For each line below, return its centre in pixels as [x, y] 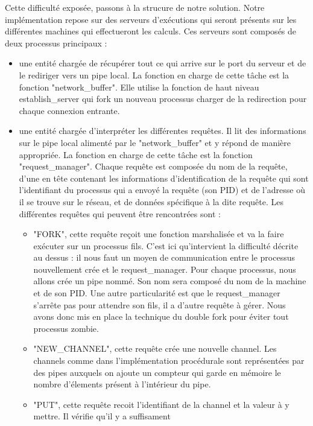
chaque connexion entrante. [69, 110]
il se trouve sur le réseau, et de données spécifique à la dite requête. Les [151, 201]
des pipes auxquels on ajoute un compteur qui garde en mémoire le [157, 372]
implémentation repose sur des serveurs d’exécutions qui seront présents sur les [151, 19]
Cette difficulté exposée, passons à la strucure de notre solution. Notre [135, 7]
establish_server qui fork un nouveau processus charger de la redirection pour [163, 99]
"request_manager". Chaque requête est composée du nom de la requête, [153, 166]
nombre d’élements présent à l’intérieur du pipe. [122, 384]
